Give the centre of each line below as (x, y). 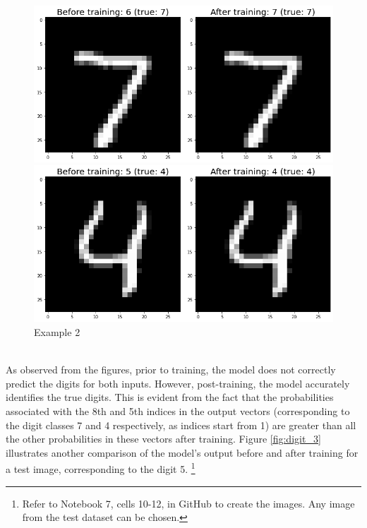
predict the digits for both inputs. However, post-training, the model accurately (178, 383)
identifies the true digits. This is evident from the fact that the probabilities (170, 397)
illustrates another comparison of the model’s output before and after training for (182, 452)
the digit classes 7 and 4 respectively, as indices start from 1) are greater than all (181, 425)
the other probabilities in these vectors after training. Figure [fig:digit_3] (163, 439)
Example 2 (57, 331)
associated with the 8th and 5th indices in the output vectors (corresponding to (178, 410)
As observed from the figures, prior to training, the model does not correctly (171, 370)
